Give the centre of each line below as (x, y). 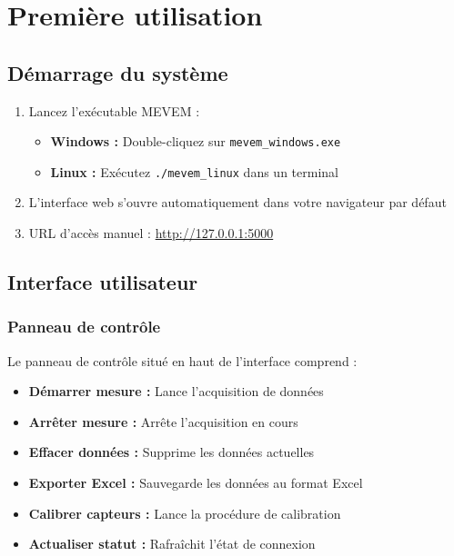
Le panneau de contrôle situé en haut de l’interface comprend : (182, 360)
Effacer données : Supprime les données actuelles (172, 452)
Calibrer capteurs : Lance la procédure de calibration (185, 513)
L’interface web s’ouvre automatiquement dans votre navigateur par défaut (237, 202)
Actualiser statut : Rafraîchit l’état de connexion (172, 544)
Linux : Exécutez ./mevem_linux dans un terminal (194, 171)
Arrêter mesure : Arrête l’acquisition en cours (163, 421)
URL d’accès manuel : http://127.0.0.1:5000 (151, 233)
